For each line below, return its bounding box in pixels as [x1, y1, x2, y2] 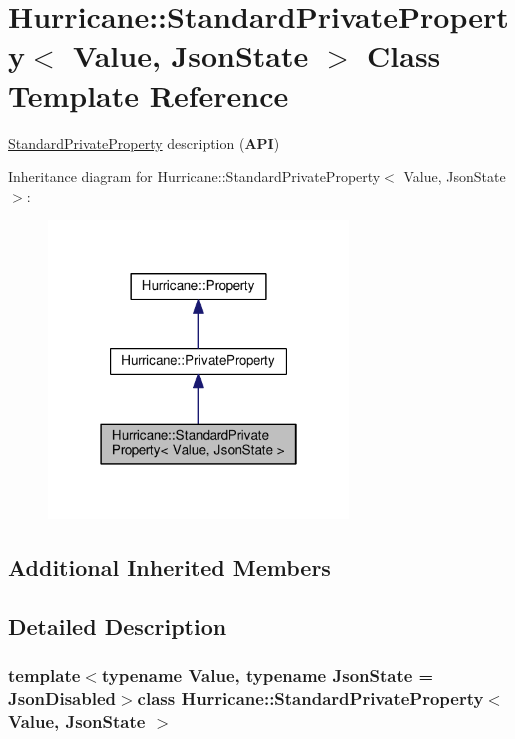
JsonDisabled [8, 686, 116, 711]
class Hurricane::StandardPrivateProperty [137, 686, 484, 711]
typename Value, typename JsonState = [101, 663, 434, 688]
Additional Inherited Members [8, 552, 331, 583]
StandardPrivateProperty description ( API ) [8, 132, 280, 153]
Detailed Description [8, 610, 227, 641]
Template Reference [8, 74, 289, 115]
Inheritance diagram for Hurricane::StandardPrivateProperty [8, 166, 381, 187]
